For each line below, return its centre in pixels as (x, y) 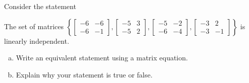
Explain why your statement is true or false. (84, 74)
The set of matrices (34, 26)
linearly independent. (37, 40)
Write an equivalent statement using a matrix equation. (102, 58)
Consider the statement (40, 6)
